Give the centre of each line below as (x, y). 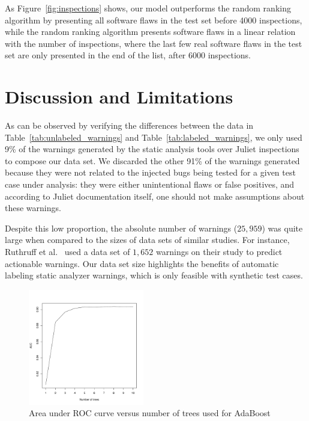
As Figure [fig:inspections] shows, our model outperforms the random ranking (148, 8)
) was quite (282, 228)
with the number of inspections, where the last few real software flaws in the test (154, 43)
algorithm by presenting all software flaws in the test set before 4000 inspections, (154, 20)
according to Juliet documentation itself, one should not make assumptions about (155, 196)
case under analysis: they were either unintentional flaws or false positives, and (150, 184)
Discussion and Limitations (119, 97)
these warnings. (33, 208)
